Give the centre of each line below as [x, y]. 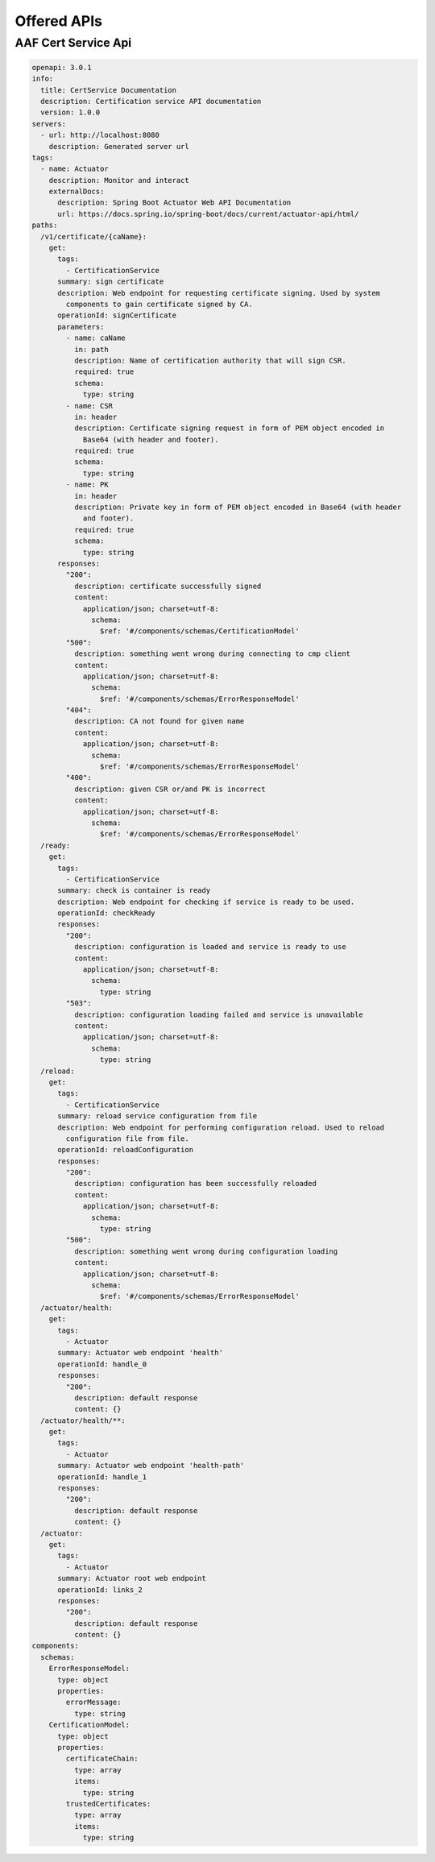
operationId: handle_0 [102, 1364]
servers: [49, 124]
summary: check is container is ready [134, 891]
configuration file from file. [127, 1138]
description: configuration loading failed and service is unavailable [219, 1014]
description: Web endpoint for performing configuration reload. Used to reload [221, 1127]
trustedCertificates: [108, 1804]
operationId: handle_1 [102, 1477]
